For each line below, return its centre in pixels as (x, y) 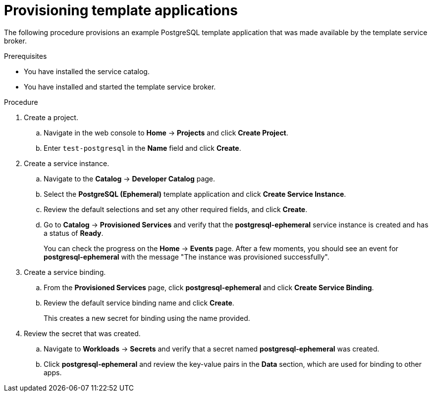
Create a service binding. (65, 272)
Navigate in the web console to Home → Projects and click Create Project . (166, 132)
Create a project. (51, 117)
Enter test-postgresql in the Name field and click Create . (142, 148)
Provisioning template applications (121, 10)
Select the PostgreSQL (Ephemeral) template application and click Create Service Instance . (195, 194)
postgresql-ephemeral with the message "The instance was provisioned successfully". (187, 257)
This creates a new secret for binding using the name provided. (147, 318)
